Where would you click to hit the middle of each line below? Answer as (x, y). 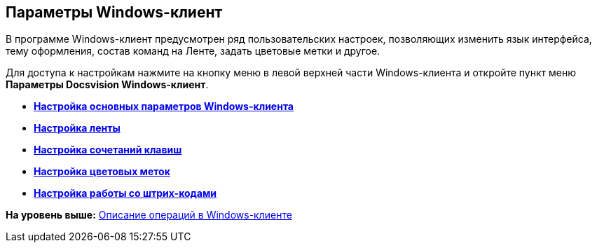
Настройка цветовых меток (102, 172)
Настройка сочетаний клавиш (108, 150)
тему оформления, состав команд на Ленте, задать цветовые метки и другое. (193, 51)
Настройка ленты (77, 128)
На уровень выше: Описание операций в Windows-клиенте (149, 215)
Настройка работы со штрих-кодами (125, 193)
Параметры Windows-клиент (114, 12)
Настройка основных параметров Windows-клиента (164, 106)
